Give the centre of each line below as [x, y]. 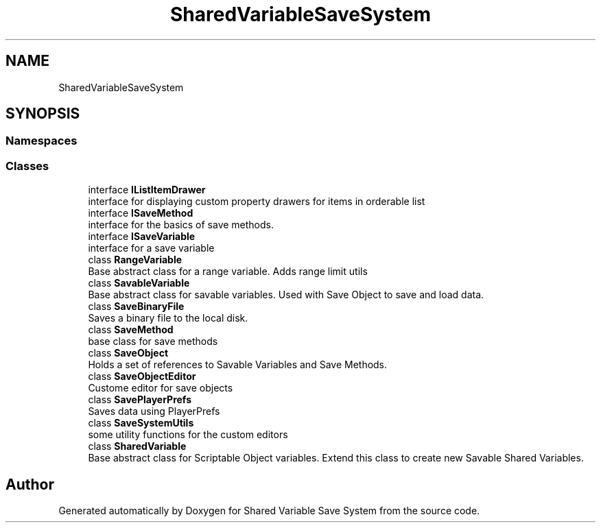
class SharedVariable [137, 446]
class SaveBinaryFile [136, 307]
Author [30, 484]
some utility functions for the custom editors [188, 435]
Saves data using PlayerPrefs [154, 411]
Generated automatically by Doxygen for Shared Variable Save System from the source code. [269, 511]
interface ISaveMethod [141, 213]
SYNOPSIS [43, 114]
